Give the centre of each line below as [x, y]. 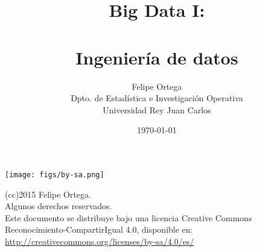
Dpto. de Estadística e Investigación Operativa [157, 98]
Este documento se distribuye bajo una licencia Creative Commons [128, 217]
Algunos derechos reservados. [59, 206]
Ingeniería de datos [157, 57]
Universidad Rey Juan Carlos [157, 109]
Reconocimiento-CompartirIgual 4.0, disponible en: [99, 229]
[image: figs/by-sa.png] [55, 175]
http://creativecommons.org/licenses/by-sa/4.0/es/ [100, 241]
